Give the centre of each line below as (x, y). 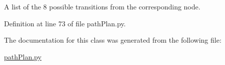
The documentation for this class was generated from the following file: (113, 40)
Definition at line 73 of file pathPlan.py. (65, 23)
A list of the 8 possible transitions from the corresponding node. (102, 6)
